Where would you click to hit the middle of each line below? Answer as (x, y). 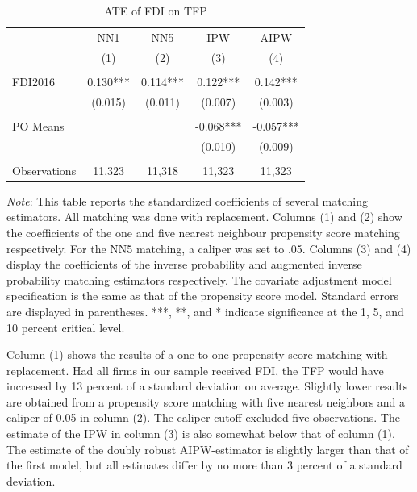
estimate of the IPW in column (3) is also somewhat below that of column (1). (201, 434)
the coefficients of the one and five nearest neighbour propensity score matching (203, 232)
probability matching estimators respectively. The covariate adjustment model (199, 279)
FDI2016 (33, 81)
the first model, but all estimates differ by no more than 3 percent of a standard (204, 465)
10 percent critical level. (66, 327)
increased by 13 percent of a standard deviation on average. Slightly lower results (207, 386)
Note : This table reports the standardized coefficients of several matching (187, 200)
